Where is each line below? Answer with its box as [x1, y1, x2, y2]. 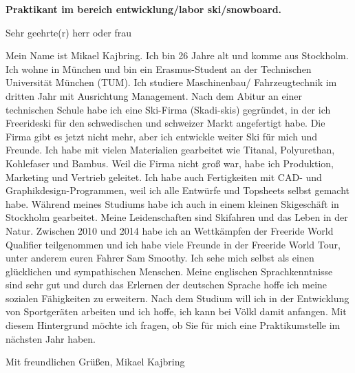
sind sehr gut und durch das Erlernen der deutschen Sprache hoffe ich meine [6, 277, 327, 292]
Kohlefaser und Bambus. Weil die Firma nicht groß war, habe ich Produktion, [6, 156, 334, 170]
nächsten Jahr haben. [6, 331, 96, 345]
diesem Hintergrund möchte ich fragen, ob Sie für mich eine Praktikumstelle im [6, 318, 341, 332]
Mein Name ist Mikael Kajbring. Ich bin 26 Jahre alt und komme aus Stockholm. [6, 48, 349, 63]
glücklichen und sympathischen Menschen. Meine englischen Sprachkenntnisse [6, 264, 333, 278]
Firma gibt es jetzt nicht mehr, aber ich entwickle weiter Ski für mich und [6, 129, 318, 143]
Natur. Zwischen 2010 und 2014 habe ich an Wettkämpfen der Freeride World [6, 223, 334, 237]
